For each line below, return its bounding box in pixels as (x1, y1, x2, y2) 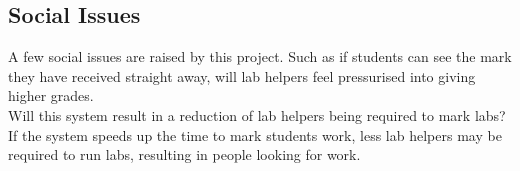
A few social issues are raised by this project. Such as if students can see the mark (8, 46, 512, 67)
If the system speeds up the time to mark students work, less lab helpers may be (8, 124, 502, 145)
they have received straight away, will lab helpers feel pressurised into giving (8, 65, 476, 86)
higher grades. (8, 85, 94, 106)
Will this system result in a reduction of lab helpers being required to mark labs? (8, 104, 506, 125)
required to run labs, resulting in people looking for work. (8, 144, 361, 165)
